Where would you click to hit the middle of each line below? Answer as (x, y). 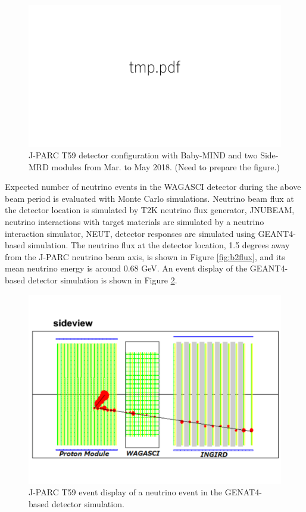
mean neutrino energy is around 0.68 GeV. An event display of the (126, 268)
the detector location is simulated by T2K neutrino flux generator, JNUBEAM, (150, 210)
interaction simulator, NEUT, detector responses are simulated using (130, 233)
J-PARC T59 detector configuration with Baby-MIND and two (143, 155)
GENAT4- (243, 492)
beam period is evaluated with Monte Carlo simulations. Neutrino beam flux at (149, 198)
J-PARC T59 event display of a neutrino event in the (126, 492)
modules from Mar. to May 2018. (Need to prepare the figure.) (166, 166)
